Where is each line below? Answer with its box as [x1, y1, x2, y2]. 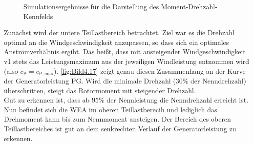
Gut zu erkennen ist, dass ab [4, 95, 90, 105]
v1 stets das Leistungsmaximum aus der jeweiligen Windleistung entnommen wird [4, 56, 250, 66]
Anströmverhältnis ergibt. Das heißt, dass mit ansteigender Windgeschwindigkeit [4, 46, 246, 57]
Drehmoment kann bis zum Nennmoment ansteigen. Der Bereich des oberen [4, 114, 231, 124]
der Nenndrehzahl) [190, 76, 247, 86]
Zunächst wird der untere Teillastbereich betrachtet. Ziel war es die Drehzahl [4, 27, 235, 38]
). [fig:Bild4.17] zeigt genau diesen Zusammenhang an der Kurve [53, 65, 246, 76]
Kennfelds [23, 11, 53, 21]
